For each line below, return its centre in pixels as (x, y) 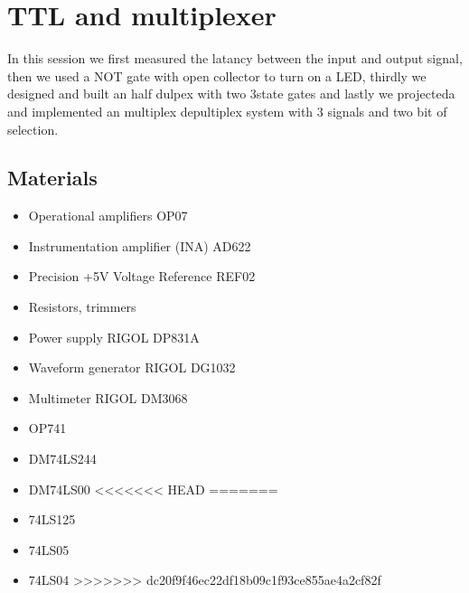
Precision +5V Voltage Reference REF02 (142, 276)
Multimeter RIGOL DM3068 (108, 397)
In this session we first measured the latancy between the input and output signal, (235, 58)
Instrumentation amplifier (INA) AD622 (140, 245)
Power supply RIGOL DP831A (114, 337)
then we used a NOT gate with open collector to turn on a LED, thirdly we (217, 75)
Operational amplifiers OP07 (108, 216)
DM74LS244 (62, 459)
